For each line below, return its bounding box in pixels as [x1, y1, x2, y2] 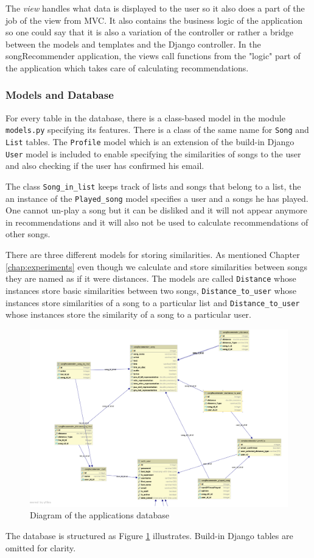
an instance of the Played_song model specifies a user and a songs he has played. [5, 191, 309, 204]
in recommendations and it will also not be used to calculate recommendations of [5, 215, 309, 228]
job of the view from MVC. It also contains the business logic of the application [5, 13, 303, 26]
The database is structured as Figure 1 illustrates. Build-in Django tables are [5, 529, 293, 542]
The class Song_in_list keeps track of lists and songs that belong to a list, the [5, 179, 301, 192]
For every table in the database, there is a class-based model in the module [5, 111, 285, 124]
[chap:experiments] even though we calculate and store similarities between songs [5, 260, 307, 273]
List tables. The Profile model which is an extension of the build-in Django [5, 135, 295, 148]
